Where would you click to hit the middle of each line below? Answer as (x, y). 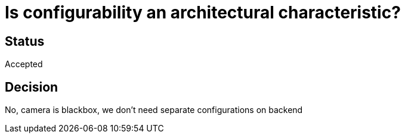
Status (25, 41)
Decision (32, 87)
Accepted (24, 64)
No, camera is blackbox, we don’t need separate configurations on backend (154, 110)
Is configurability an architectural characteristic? (203, 12)
